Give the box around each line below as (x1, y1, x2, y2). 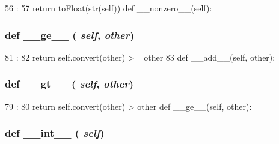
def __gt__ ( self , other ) (5, 76, 133, 91)
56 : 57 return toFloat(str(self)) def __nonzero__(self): (5, 2, 212, 14)
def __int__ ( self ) (5, 125, 105, 140)
